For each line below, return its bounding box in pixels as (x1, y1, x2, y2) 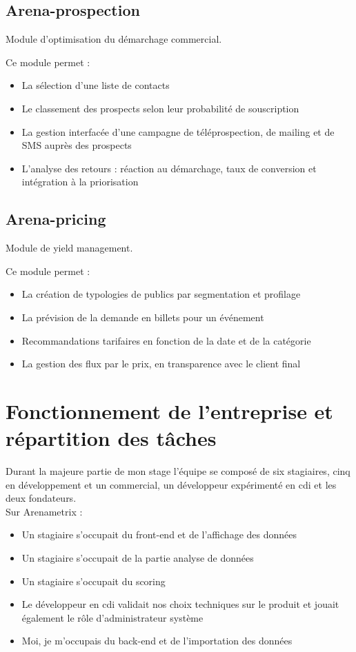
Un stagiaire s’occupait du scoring (21, 573, 166, 588)
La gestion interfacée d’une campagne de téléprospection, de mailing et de (21, 124, 335, 139)
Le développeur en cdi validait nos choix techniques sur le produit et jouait (21, 597, 339, 611)
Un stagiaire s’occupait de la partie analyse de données (21, 551, 254, 564)
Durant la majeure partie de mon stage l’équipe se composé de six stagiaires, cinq (6, 464, 350, 478)
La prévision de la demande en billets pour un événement (21, 309, 264, 324)
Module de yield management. (6, 241, 133, 255)
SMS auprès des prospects (21, 138, 132, 152)
